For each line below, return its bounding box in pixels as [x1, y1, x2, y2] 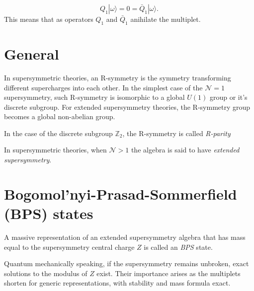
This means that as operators [4, 14, 93, 24]
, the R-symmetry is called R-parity [122, 128, 231, 138]
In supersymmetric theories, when [4, 145, 107, 155]
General [4, 43, 59, 64]
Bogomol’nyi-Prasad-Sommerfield [4, 183, 237, 204]
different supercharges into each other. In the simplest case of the [4, 82, 203, 92]
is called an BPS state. [144, 241, 213, 252]
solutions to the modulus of [4, 268, 87, 278]
